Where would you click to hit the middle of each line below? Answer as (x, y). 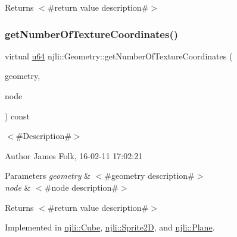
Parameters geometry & (48, 176)
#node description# (81, 187)
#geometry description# (149, 176)
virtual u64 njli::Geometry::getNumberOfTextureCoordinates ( (119, 56)
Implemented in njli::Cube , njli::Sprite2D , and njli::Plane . (110, 227)
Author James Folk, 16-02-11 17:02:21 (74, 155)
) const (18, 116)
